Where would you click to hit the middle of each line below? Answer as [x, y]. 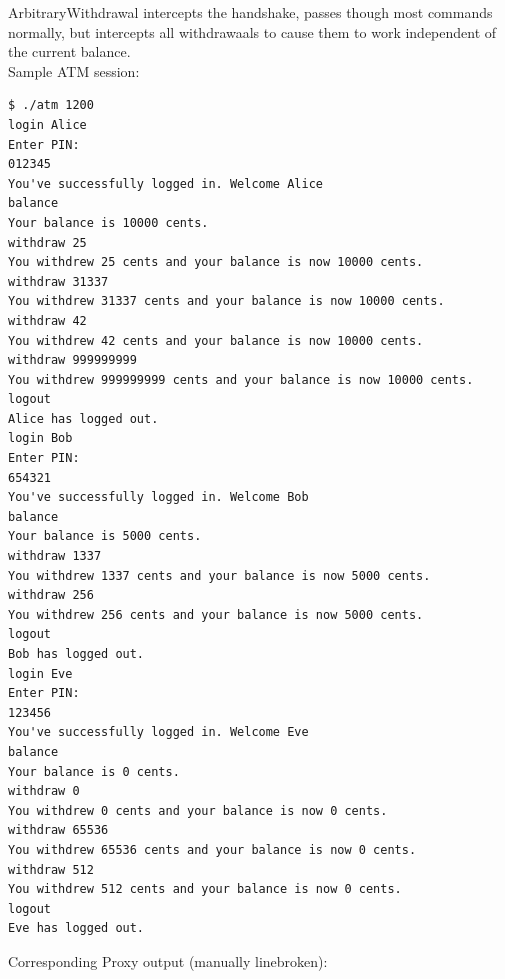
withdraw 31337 [58, 281]
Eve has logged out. [76, 928]
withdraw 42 [47, 320]
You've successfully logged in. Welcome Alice [165, 183]
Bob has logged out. [76, 654]
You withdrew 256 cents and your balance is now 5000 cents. [216, 614]
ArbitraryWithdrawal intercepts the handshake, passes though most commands [250, 12]
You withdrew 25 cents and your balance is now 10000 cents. [216, 262]
